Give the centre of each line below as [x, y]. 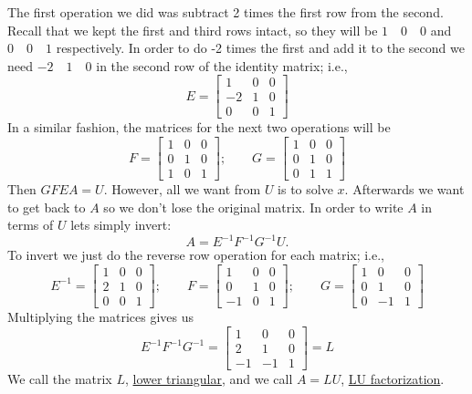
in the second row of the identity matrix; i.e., [222, 65]
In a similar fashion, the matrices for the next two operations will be [199, 127]
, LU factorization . [393, 378]
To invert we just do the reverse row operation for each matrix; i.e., [196, 255]
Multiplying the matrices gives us [101, 317]
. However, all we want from [182, 189]
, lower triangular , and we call [209, 378]
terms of [31, 225]
